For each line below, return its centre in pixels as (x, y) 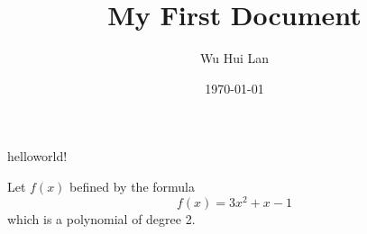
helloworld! (37, 156)
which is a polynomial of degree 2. (101, 218)
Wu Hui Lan (234, 58)
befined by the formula (132, 186)
